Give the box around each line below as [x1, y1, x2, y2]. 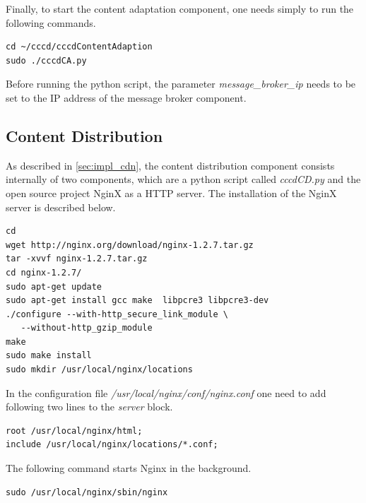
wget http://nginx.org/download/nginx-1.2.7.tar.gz [6, 239, 254, 250]
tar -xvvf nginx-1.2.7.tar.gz [6, 254, 148, 264]
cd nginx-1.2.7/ [6, 267, 82, 278]
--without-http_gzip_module [20, 323, 153, 333]
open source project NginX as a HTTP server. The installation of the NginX [6, 185, 337, 200]
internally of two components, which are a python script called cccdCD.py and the [6, 172, 361, 187]
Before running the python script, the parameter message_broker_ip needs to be [6, 76, 356, 91]
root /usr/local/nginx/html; [6, 425, 143, 436]
